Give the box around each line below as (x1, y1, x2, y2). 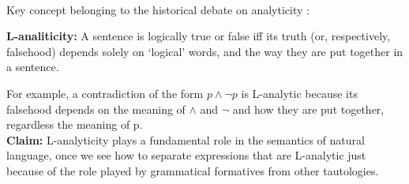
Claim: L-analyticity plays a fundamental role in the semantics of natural (6, 131, 365, 148)
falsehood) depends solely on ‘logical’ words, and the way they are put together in (6, 43, 403, 59)
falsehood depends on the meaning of (6, 100, 186, 117)
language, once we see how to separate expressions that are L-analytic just (6, 147, 366, 163)
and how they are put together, (232, 100, 385, 117)
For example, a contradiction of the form (6, 84, 204, 101)
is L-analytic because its (241, 84, 358, 101)
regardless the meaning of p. (6, 116, 143, 133)
